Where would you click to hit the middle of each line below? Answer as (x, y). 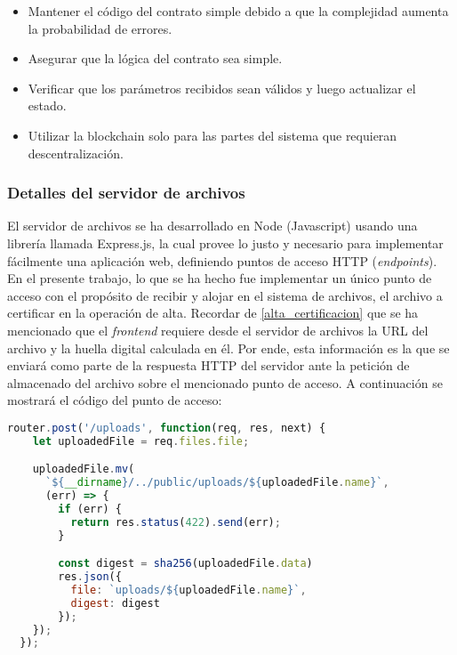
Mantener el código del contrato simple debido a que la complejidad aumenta (238, 11)
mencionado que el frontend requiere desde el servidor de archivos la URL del (218, 330)
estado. (47, 105)
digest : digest (115, 603)
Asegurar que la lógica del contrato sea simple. (155, 58)
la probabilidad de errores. (100, 28)
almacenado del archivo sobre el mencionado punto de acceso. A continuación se (225, 382)
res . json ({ (90, 577)
